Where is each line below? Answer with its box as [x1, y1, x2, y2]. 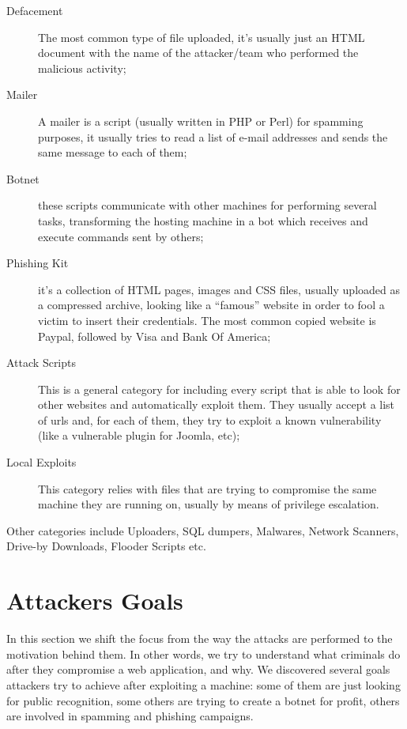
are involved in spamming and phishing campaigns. [6, 708, 254, 724]
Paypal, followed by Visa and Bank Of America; [38, 327, 271, 344]
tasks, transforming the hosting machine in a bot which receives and [38, 212, 368, 229]
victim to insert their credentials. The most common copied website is [38, 312, 376, 328]
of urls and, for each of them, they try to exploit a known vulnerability [38, 411, 382, 428]
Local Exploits [6, 454, 77, 470]
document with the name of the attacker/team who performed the [38, 44, 359, 61]
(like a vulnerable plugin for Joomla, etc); [38, 427, 240, 444]
